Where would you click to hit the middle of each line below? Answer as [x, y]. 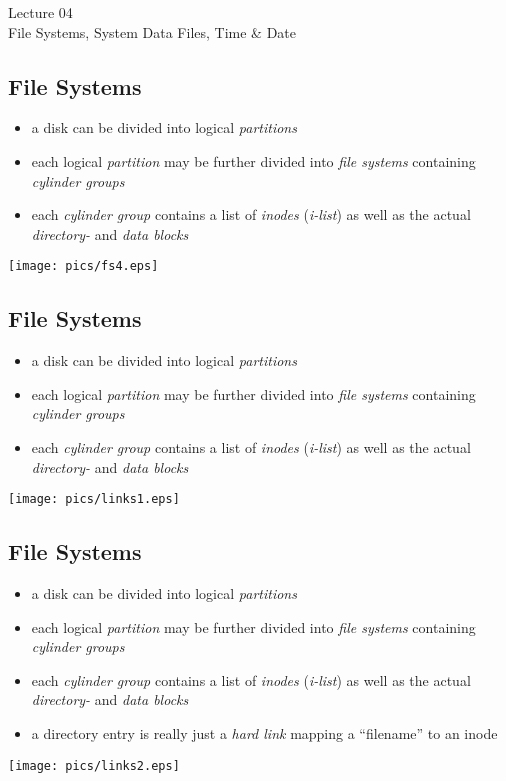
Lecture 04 [40, 12]
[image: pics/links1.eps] [94, 499]
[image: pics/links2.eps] [94, 765]
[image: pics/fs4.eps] [83, 266]
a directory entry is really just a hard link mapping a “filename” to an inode [264, 733]
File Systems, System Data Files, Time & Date [152, 31]
